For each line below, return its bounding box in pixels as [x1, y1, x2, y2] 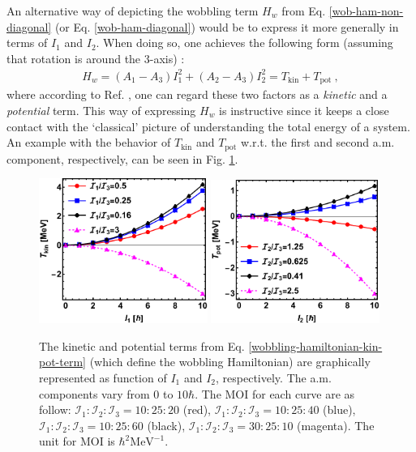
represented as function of [39, 369, 167, 386]
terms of [6, 34, 48, 51]
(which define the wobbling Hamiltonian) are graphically [89, 353, 371, 370]
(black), [147, 416, 186, 433]
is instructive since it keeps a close [219, 101, 389, 118]
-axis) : [149, 49, 185, 66]
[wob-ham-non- [328, 2, 404, 19]
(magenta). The [297, 416, 375, 433]
